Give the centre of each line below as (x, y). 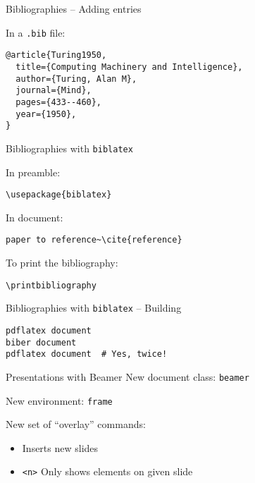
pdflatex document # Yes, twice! (87, 354)
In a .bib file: (36, 32)
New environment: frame (59, 400)
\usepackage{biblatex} (59, 195)
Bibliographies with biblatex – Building (94, 308)
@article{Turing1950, (56, 55)
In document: (35, 217)
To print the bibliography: (62, 262)
